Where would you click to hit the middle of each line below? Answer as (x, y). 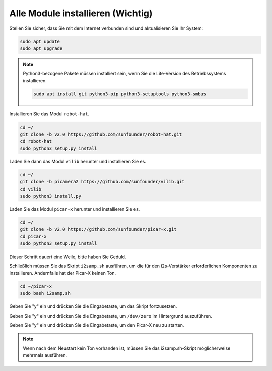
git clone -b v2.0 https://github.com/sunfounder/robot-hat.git (101, 134)
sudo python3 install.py (51, 196)
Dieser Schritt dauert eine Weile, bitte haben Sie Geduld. (68, 257)
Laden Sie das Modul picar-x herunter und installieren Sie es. (75, 209)
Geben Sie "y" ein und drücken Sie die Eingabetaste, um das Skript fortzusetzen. (93, 306)
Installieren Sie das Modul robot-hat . (49, 114)
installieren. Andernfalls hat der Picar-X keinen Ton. (62, 273)
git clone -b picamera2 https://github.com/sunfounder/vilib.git (102, 182)
